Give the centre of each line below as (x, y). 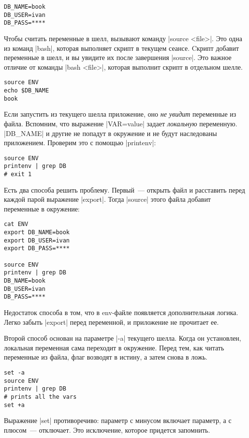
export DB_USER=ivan (37, 240)
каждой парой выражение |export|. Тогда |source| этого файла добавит (107, 199)
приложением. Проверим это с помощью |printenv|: (80, 143)
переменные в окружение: (42, 208)
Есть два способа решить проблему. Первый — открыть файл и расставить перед (124, 189)
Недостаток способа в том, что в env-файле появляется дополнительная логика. (121, 312)
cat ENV (16, 224)
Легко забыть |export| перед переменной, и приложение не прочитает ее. (111, 322)
